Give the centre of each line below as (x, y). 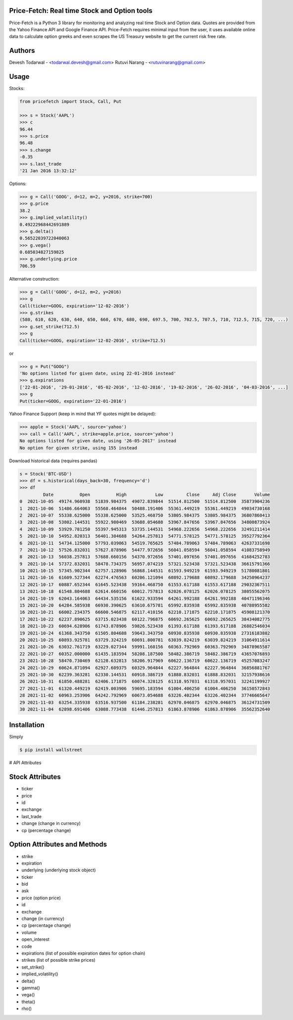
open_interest (35, 939)
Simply (16, 737)
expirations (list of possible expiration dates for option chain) (83, 953)
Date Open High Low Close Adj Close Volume (156, 494)
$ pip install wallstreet (51, 750)
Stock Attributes (35, 777)
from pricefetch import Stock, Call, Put (71, 102)
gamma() (31, 988)
